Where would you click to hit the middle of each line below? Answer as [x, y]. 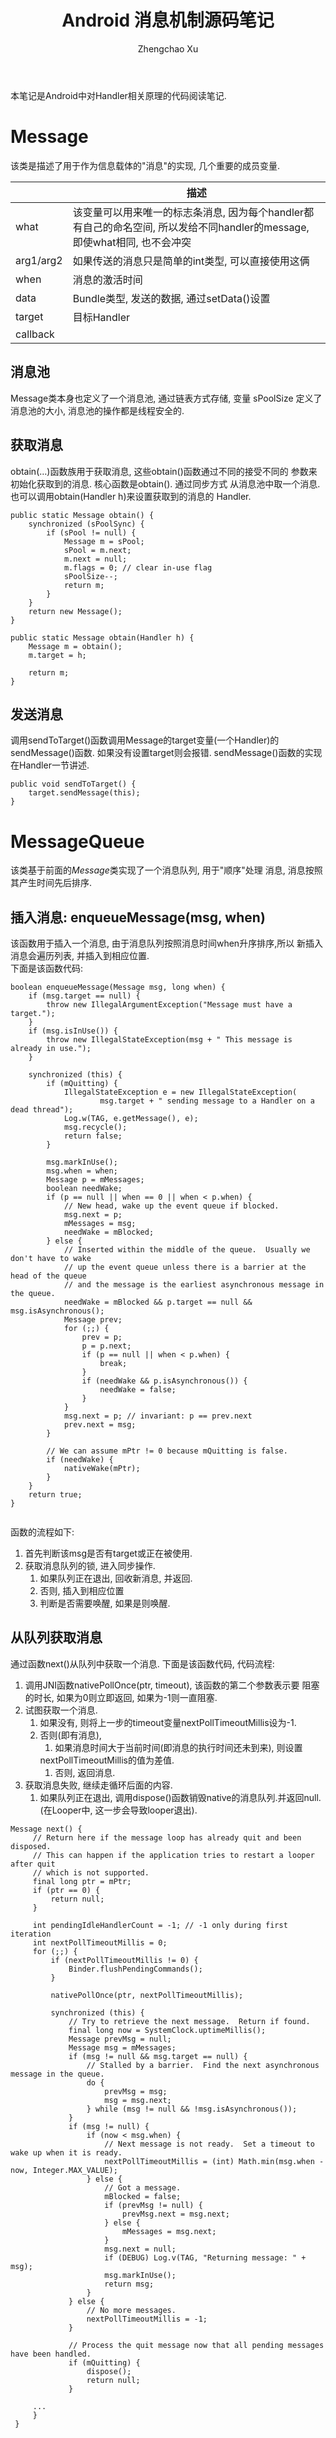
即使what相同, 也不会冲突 [132, 242]
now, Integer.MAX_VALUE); [64, 2170]
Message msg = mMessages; [122, 2047]
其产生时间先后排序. [51, 883]
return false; [93, 1136]
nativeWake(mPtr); [102, 1469]
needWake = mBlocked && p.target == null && [158, 1302]
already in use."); [51, 1049]
